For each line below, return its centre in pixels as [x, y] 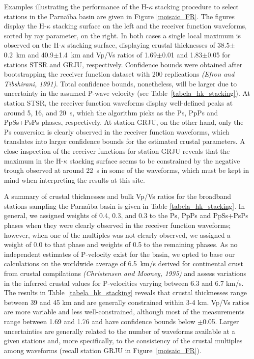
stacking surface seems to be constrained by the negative [155, 160]
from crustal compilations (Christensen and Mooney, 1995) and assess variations [125, 273]
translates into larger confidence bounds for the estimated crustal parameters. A [125, 141]
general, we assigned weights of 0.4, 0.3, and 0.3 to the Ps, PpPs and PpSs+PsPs [126, 215]
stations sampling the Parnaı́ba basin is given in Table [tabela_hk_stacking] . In [125, 206]
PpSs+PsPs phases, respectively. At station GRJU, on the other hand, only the [124, 122]
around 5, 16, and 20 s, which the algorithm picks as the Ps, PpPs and [111, 112]
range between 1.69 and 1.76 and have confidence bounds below [100, 321]
